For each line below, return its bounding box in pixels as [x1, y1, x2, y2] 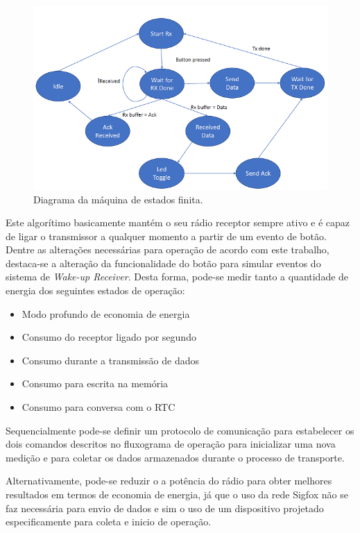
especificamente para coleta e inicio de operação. [6, 514, 212, 529]
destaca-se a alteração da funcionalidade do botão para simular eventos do [6, 255, 321, 270]
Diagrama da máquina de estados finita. [33, 192, 203, 206]
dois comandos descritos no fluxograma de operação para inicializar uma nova [6, 437, 336, 451]
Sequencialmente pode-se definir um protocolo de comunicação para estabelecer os [6, 423, 354, 437]
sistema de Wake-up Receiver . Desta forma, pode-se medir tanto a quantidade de [6, 269, 349, 284]
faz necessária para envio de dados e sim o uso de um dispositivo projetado [6, 500, 324, 515]
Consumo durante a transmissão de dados [22, 353, 199, 367]
